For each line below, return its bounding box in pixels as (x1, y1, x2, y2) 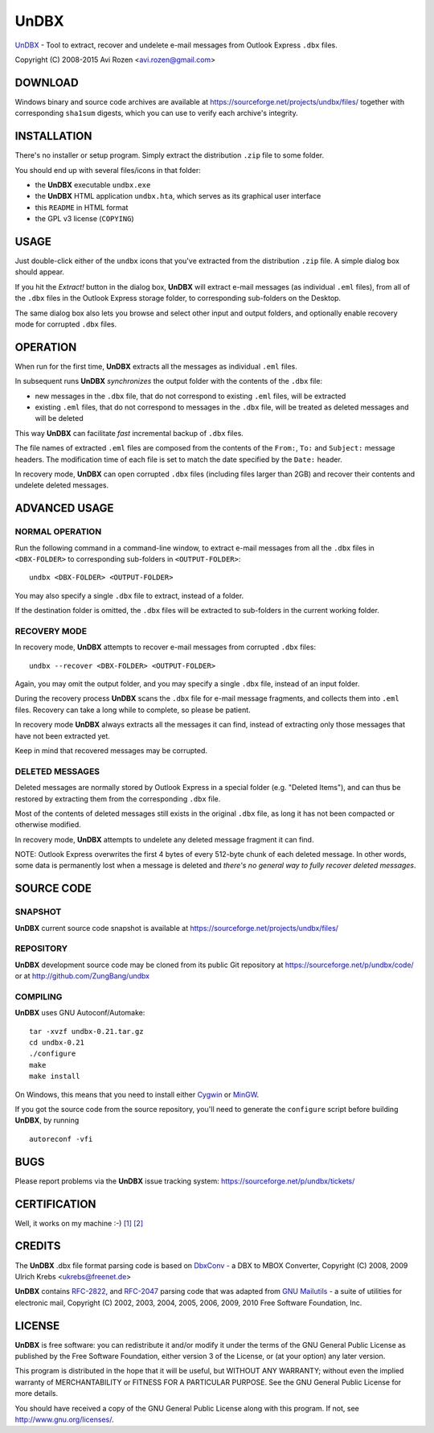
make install (29, 1072, 80, 1081)
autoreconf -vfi (29, 1134, 93, 1143)
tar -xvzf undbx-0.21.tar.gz (29, 1027, 144, 1036)
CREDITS (14, 1239, 61, 1253)
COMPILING (14, 990, 63, 1002)
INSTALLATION (14, 130, 92, 143)
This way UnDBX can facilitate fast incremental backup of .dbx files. (14, 428, 244, 438)
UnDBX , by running (14, 1115, 80, 1126)
